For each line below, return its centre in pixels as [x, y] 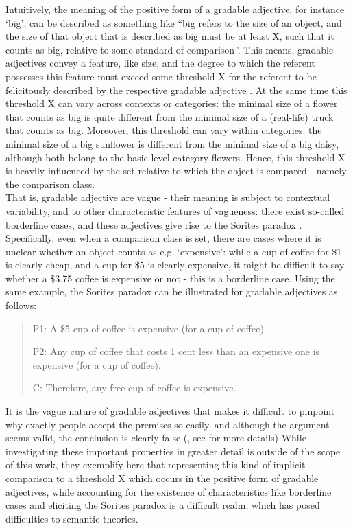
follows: [21, 305]
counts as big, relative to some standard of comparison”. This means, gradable [170, 49]
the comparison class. [50, 184]
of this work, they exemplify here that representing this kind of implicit [156, 464]
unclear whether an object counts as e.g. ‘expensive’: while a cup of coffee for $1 [174, 251]
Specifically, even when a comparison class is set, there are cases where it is [163, 238]
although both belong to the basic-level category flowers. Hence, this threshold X [175, 157]
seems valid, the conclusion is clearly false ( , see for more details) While [156, 438]
